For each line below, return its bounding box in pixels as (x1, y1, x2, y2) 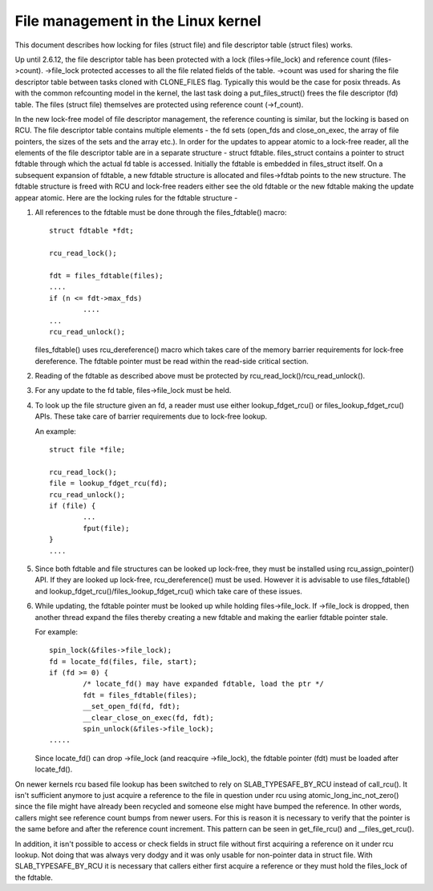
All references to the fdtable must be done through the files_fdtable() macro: (34, 208, 287, 217)
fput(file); (83, 524, 130, 533)
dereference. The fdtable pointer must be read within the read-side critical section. (34, 356, 309, 366)
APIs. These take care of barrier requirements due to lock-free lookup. (34, 411, 268, 421)
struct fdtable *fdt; (49, 226, 134, 236)
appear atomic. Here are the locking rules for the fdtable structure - (14, 192, 238, 202)
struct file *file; (49, 445, 126, 455)
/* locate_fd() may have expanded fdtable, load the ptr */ (83, 679, 324, 689)
